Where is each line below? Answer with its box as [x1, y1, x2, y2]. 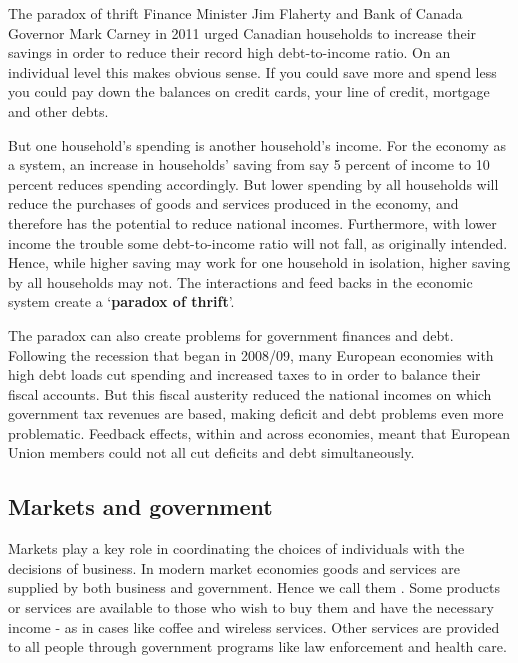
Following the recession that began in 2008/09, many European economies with [8, 344, 494, 365]
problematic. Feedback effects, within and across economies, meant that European [8, 422, 511, 443]
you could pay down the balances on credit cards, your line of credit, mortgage [8, 81, 490, 102]
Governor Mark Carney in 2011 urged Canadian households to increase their [8, 22, 477, 43]
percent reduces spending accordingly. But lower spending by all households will [8, 173, 499, 194]
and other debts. [8, 100, 109, 121]
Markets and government [8, 491, 273, 522]
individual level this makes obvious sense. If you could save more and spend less [8, 61, 497, 82]
